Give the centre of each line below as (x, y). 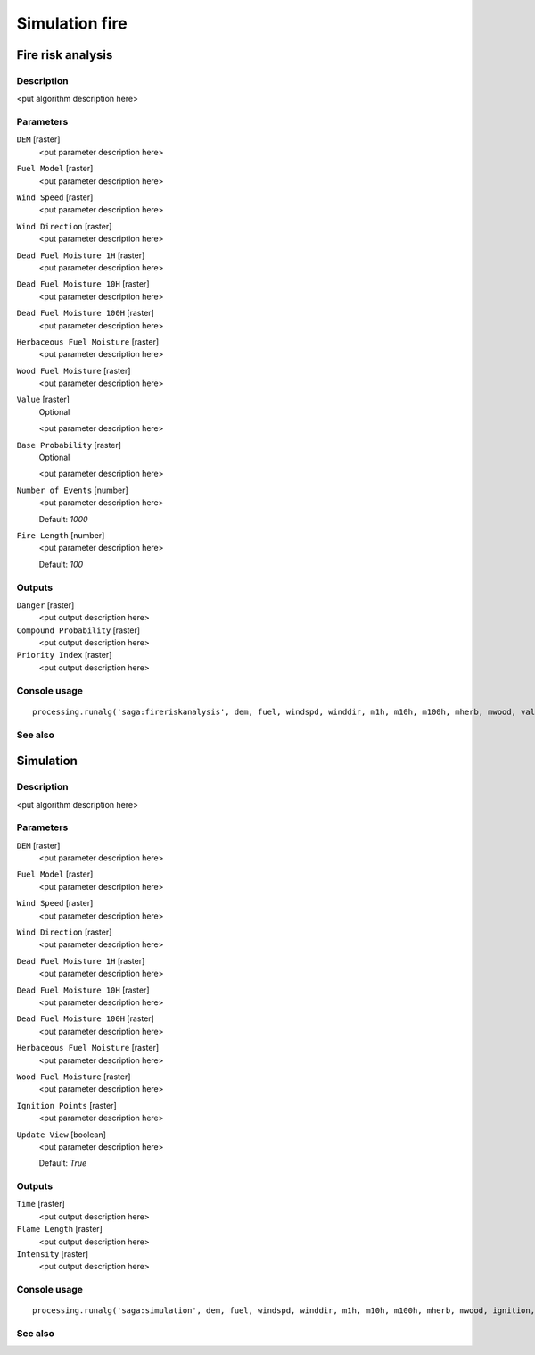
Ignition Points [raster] (66, 1105)
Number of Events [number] (72, 490)
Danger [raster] (45, 605)
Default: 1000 (63, 519)
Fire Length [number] (61, 535)
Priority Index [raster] (64, 655)
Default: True (63, 1163)
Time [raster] (41, 1204)
